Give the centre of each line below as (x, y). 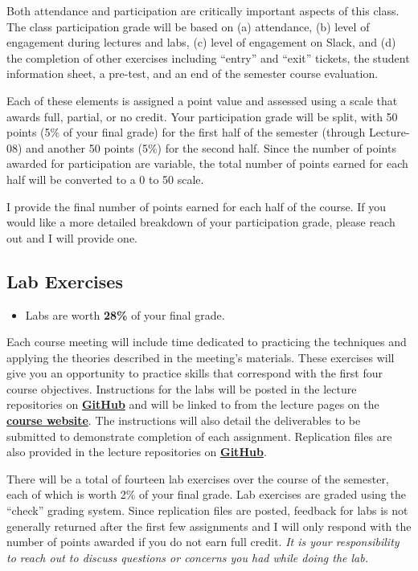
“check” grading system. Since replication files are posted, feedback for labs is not (207, 510)
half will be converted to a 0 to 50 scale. (105, 179)
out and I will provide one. (72, 237)
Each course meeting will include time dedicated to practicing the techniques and (207, 342)
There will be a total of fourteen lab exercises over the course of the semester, (198, 478)
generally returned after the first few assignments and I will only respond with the (209, 526)
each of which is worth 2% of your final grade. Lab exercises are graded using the (206, 494)
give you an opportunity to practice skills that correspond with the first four (195, 373)
